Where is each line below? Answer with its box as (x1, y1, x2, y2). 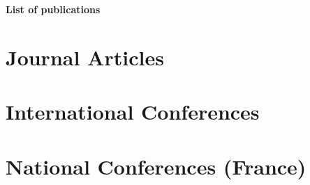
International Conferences (6, 97, 260, 126)
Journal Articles (6, 42, 164, 71)
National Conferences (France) (6, 152, 307, 180)
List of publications (6, 2, 101, 16)
